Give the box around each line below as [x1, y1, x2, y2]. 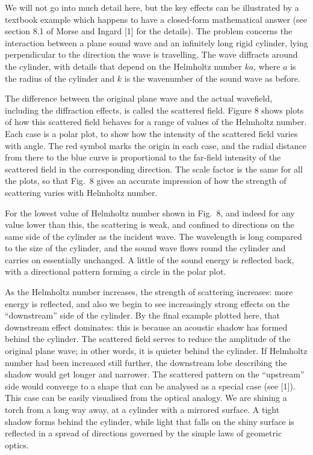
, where [253, 60, 280, 72]
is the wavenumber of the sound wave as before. [124, 72, 300, 84]
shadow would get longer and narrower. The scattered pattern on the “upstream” [5, 368, 305, 380]
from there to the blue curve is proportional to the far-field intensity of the [5, 151, 281, 163]
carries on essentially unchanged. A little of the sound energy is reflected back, [5, 253, 294, 266]
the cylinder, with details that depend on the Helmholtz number [5, 60, 242, 72]
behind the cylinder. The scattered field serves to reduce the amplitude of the [5, 332, 291, 345]
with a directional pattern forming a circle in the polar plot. [5, 265, 226, 278]
